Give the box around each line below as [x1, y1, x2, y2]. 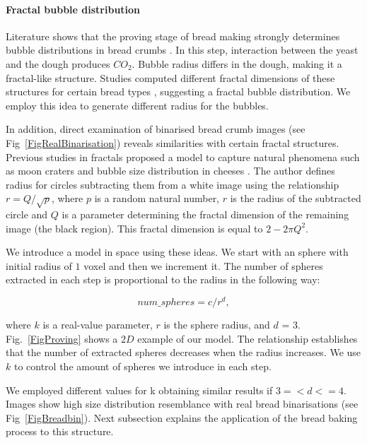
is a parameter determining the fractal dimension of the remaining [62, 207, 349, 222]
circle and [6, 207, 48, 222]
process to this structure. [6, 424, 114, 439]
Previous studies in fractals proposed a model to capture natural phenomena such [6, 149, 360, 164]
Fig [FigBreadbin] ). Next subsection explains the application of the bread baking [6, 410, 358, 425]
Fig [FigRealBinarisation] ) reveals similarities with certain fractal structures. [6, 135, 339, 150]
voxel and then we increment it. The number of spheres [83, 258, 323, 273]
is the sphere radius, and [163, 317, 270, 332]
